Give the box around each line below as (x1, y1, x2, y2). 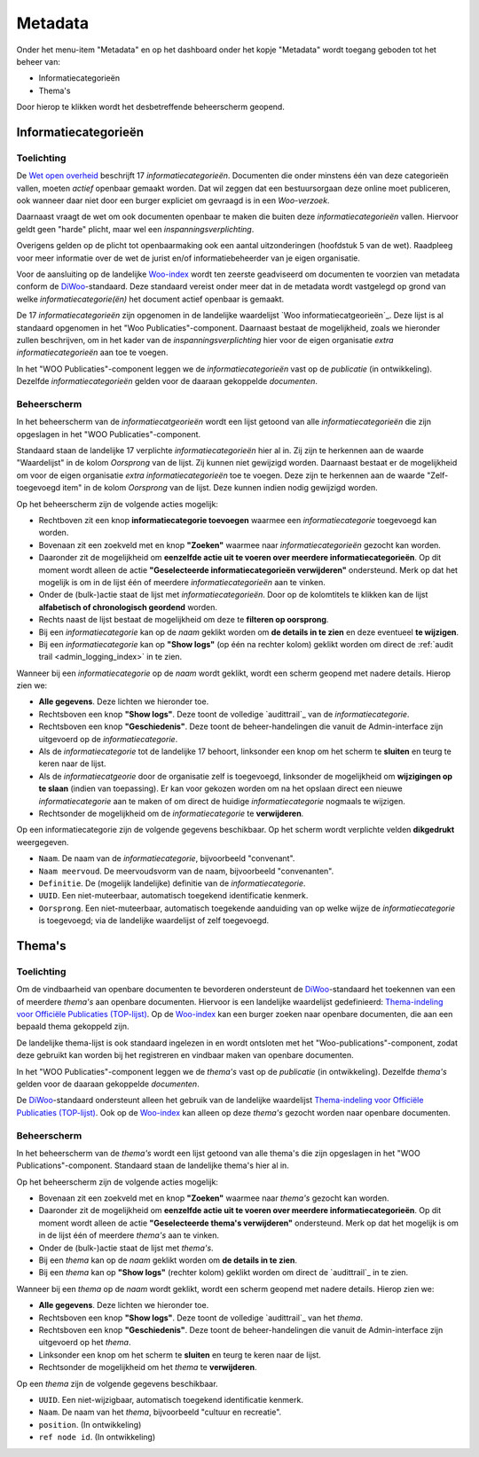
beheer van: (16, 56, 61, 67)
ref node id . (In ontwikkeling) (38, 1432, 156, 1443)
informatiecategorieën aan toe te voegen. (16, 347, 169, 358)
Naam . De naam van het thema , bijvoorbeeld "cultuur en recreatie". (38, 1406, 282, 1418)
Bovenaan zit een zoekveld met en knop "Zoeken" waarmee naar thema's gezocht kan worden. (38, 1193, 389, 1203)
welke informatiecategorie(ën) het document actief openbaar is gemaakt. (16, 294, 285, 304)
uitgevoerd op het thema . (38, 1337, 131, 1348)
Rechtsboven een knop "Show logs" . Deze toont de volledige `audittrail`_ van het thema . (38, 1312, 364, 1323)
